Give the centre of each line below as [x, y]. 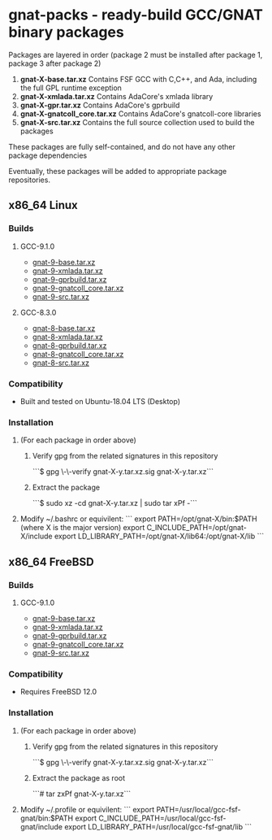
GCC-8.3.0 [38, 312]
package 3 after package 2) [55, 63]
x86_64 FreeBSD [52, 561]
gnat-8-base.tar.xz [64, 328]
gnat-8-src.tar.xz [60, 363]
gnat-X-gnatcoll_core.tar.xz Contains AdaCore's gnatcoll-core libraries [140, 113]
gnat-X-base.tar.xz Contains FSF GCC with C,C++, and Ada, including [138, 79]
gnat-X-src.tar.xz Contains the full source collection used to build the [137, 122]
